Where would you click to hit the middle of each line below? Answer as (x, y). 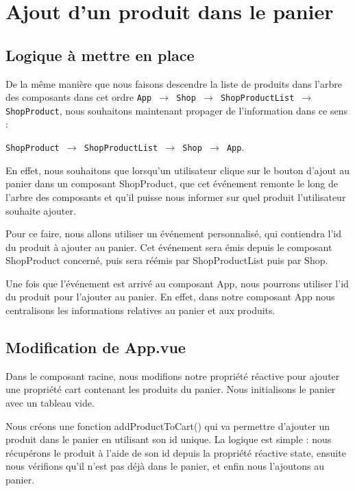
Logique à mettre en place (100, 55)
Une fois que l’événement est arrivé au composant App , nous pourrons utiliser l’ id (177, 283)
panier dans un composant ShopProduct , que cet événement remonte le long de (172, 183)
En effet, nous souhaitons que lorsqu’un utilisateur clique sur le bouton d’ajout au (178, 170)
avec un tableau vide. (50, 403)
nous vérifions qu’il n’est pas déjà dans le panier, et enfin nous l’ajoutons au (165, 466)
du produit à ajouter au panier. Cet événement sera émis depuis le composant (169, 247)
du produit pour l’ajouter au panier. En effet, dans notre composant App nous (170, 297)
